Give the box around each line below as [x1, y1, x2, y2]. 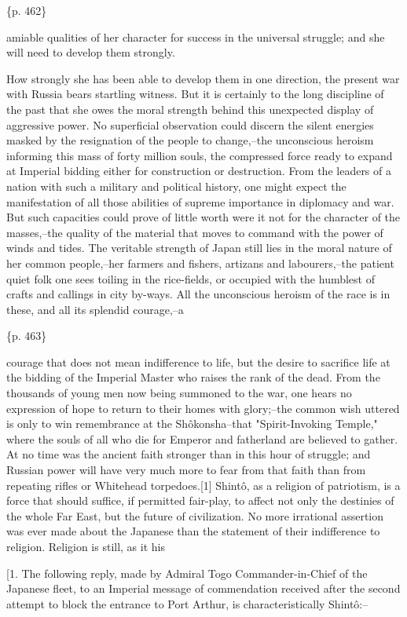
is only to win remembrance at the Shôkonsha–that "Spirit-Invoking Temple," [6, 415, 378, 432]
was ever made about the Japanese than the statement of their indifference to [6, 523, 380, 539]
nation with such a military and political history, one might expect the [6, 177, 346, 194]
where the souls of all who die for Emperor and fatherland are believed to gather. [6, 430, 398, 447]
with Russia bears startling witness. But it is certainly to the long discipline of [6, 86, 384, 102]
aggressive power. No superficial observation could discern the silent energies [6, 116, 374, 133]
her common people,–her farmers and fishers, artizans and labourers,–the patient [6, 254, 394, 271]
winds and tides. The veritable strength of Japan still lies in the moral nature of [6, 239, 392, 256]
